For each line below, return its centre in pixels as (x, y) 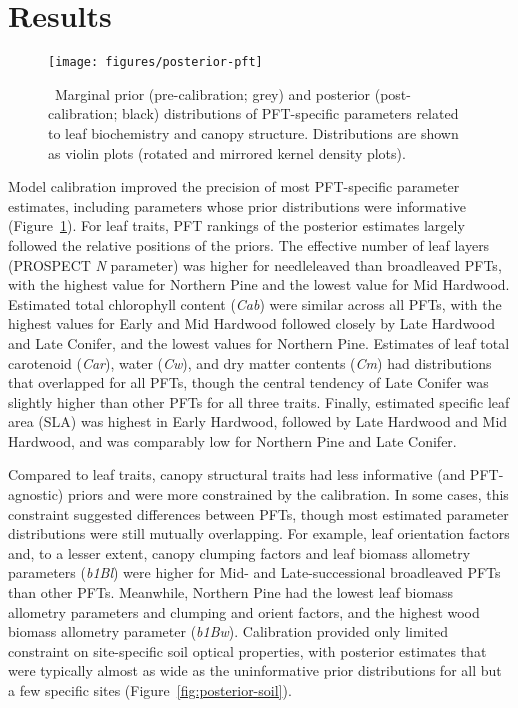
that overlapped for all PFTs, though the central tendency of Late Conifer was (248, 382)
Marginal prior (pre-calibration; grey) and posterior (212, 93)
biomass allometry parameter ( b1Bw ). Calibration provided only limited (228, 631)
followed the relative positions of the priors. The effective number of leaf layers (249, 244)
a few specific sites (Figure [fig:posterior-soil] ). (150, 690)
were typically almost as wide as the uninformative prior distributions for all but (255, 670)
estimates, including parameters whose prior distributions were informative (237, 205)
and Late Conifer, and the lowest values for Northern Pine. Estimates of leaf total (259, 342)
